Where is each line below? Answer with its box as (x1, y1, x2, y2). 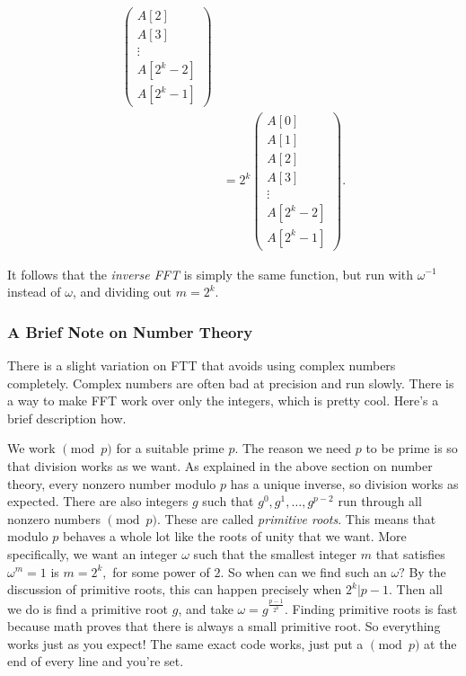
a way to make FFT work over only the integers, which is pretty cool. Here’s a (7, 391, 439, 410)
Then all (396, 580, 443, 599)
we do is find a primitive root (7, 599, 169, 618)
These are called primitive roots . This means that (164, 509, 436, 528)
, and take (178, 599, 233, 618)
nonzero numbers (7, 509, 101, 528)
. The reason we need (234, 439, 352, 458)
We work (7, 439, 56, 458)
